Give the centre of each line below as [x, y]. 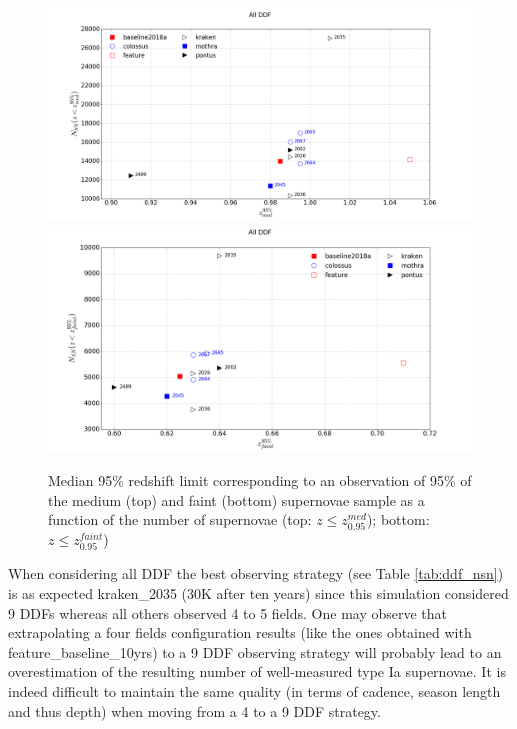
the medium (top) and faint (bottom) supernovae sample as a [236, 499]
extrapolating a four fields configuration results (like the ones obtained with [240, 632]
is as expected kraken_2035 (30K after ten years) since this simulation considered [258, 593]
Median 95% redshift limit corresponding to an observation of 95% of [260, 479]
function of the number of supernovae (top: [180, 519]
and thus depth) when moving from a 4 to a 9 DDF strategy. [194, 710]
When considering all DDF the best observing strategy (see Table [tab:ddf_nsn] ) [256, 573]
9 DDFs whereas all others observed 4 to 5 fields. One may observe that [228, 612]
